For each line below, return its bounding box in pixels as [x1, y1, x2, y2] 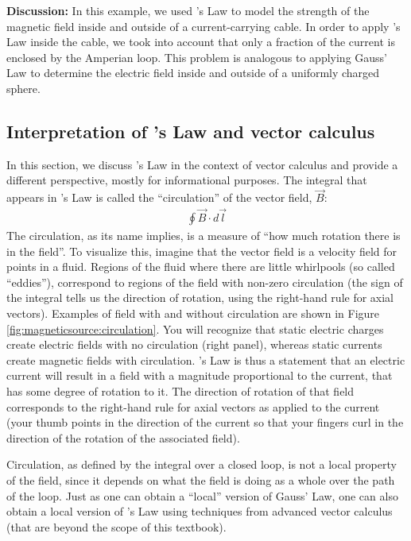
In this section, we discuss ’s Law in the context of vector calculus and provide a [6, 156, 398, 172]
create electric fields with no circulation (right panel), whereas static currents [6, 336, 382, 353]
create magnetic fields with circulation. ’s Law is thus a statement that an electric [6, 351, 405, 368]
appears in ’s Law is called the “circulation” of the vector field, [6, 189, 312, 206]
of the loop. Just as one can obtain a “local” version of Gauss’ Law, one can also [6, 487, 398, 504]
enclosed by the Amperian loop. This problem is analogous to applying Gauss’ [6, 48, 387, 65]
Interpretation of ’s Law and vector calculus [6, 118, 375, 143]
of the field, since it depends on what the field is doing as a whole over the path [6, 471, 395, 488]
